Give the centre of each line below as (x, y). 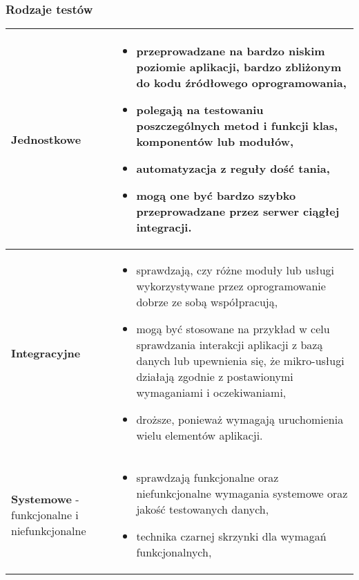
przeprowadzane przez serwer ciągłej (238, 212)
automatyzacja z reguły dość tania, (233, 169)
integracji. (164, 227)
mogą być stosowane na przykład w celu (233, 329)
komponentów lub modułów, (215, 142)
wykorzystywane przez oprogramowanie (231, 286)
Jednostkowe (46, 139)
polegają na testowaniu (200, 110)
